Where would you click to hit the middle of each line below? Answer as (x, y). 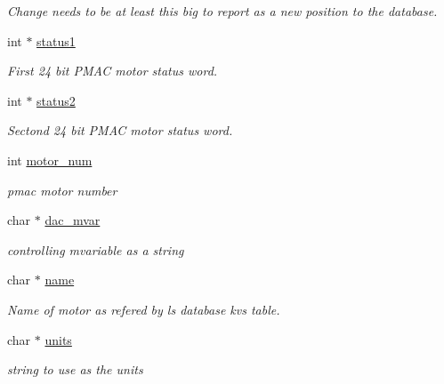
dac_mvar (73, 220)
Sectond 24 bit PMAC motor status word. (120, 130)
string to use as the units (75, 369)
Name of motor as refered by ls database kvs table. (144, 309)
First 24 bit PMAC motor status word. (113, 71)
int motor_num (50, 160)
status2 (56, 100)
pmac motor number (62, 190)
